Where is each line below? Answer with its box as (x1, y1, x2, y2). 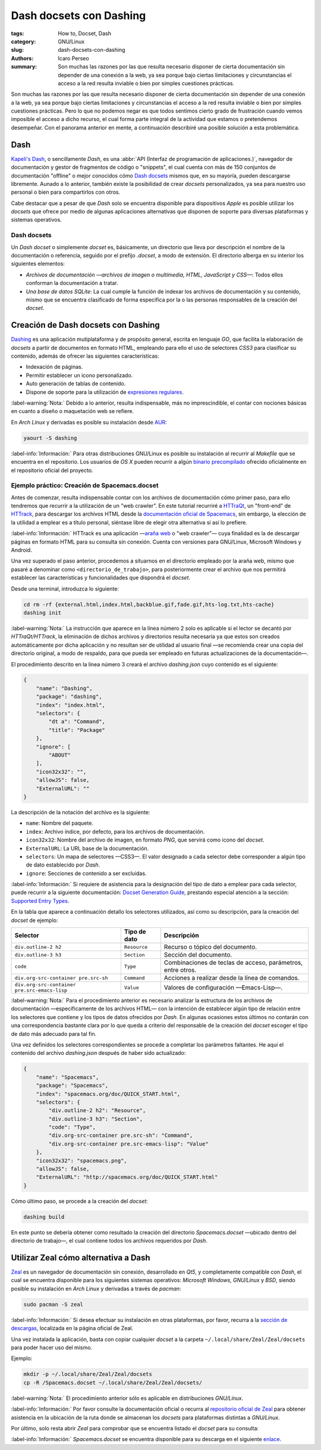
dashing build (23, 1213, 65, 1220)
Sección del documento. (163, 951, 232, 959)
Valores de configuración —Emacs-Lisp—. (163, 983, 283, 992)
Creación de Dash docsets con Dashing (11, 320, 160, 330)
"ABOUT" (48, 752, 71, 758)
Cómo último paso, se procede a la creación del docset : (11, 1197, 148, 1204)
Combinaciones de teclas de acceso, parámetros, (163, 958, 303, 967)
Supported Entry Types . (11, 897, 70, 904)
